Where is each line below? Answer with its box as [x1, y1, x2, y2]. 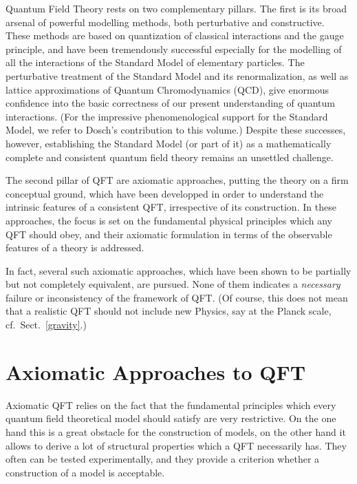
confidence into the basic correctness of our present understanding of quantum [6, 96, 335, 110]
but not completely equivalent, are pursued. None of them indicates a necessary [6, 277, 340, 291]
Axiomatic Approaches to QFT [6, 357, 306, 386]
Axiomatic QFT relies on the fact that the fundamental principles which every [6, 397, 336, 412]
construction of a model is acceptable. [6, 465, 165, 479]
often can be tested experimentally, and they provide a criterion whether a [6, 452, 320, 466]
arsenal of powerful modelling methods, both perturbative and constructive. [6, 14, 325, 29]
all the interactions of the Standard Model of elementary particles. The [6, 55, 305, 70]
